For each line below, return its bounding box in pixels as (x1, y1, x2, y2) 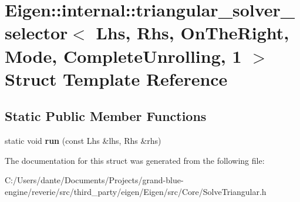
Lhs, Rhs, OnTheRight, (96, 21, 289, 45)
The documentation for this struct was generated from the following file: (5, 154, 265, 166)
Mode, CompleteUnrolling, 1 (5, 43, 242, 68)
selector (5, 21, 68, 45)
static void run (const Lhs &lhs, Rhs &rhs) (5, 134, 161, 147)
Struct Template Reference (5, 66, 228, 90)
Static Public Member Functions (5, 107, 207, 125)
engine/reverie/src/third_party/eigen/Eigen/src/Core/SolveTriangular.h (5, 185, 267, 197)
